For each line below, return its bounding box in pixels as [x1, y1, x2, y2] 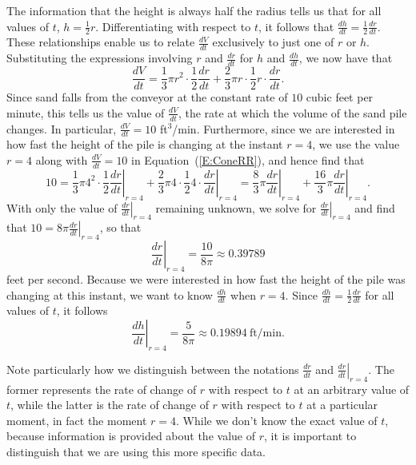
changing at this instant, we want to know [6, 286, 213, 303]
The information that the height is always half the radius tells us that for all [6, 2, 382, 18]
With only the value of [6, 199, 118, 216]
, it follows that [258, 18, 334, 34]
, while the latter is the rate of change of [10, 396, 209, 413]
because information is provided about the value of [6, 427, 255, 444]
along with [35, 151, 88, 168]
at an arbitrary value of [294, 380, 410, 397]
